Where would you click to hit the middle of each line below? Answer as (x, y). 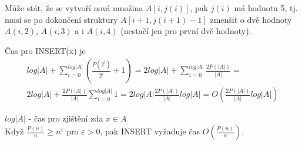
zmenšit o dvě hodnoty (251, 19)
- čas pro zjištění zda (66, 118)
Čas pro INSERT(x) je (45, 50)
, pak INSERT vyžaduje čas (150, 131)
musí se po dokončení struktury (61, 19)
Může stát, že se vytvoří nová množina (74, 8)
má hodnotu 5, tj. (266, 8)
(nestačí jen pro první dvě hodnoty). (186, 31)
